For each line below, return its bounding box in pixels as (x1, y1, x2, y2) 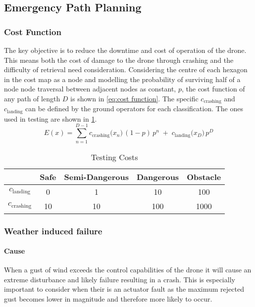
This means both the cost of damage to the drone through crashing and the (4, 54, 234, 65)
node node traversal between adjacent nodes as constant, (4, 84, 176, 94)
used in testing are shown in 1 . (4, 113, 97, 124)
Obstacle (187, 171, 221, 182)
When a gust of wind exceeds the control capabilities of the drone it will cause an (4, 264, 252, 275)
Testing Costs (91, 151, 138, 163)
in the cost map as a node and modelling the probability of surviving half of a (4, 74, 241, 84)
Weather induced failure (4, 224, 102, 237)
